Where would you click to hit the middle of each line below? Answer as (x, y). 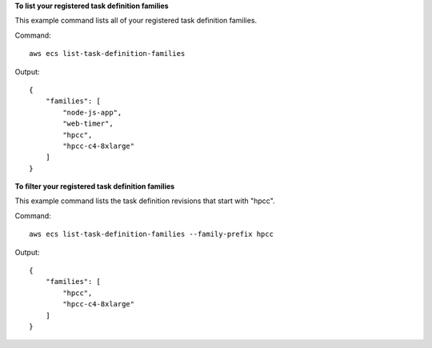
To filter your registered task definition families (95, 186)
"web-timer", (88, 124)
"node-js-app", (92, 112)
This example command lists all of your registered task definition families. (136, 21)
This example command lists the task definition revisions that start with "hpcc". (145, 201)
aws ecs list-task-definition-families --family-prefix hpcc (151, 234)
